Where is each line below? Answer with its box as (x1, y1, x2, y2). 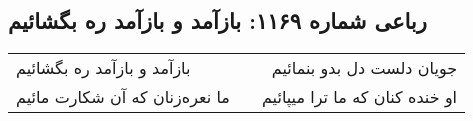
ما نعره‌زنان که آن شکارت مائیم (16, 85, 230, 109)
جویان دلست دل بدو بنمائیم (271, 56, 458, 80)
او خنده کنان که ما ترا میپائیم (261, 85, 458, 109)
